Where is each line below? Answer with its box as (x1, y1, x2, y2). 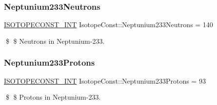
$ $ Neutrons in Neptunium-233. (5, 35, 105, 46)
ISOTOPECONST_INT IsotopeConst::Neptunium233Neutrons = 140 (4, 19, 213, 30)
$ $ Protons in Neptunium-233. (5, 92, 101, 102)
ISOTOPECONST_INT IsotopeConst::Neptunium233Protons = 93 (4, 75, 206, 86)
